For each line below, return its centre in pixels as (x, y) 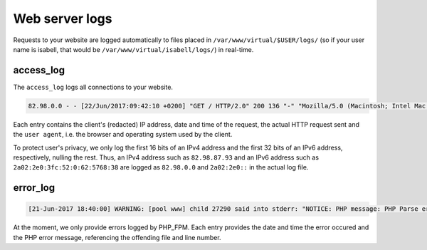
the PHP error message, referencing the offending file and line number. (117, 237)
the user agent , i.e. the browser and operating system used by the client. (123, 135)
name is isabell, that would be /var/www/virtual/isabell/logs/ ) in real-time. (133, 49)
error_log (34, 188)
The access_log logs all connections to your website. (93, 87)
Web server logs (63, 19)
